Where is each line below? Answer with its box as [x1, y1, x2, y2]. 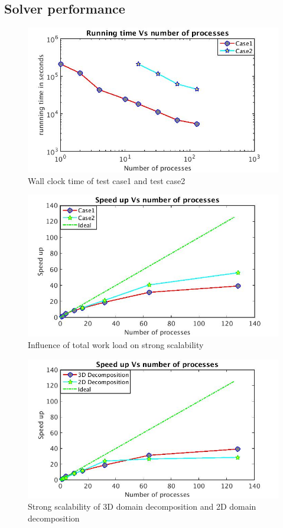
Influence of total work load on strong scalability [28, 338, 204, 350]
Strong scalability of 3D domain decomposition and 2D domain [28, 500, 256, 513]
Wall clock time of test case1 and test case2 [28, 174, 186, 186]
